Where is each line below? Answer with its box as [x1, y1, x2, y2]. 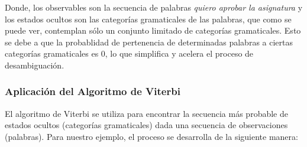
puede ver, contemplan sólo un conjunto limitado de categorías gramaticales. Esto [5, 24, 301, 37]
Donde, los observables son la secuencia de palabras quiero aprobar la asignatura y [5, 1, 303, 13]
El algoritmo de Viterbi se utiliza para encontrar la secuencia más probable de [5, 107, 288, 119]
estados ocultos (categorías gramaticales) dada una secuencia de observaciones [5, 119, 288, 131]
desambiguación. [5, 58, 64, 71]
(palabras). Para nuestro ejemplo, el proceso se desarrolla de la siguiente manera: [5, 130, 298, 142]
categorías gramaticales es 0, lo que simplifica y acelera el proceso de [5, 47, 254, 60]
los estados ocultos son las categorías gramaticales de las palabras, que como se [5, 12, 292, 25]
